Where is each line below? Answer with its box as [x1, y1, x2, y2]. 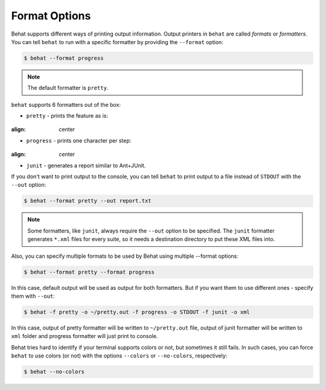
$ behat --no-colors [24, 368, 85, 376]
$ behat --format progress [24, 54, 104, 62]
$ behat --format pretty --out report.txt [24, 197, 152, 205]
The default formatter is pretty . [27, 85, 109, 92]
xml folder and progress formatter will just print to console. [11, 333, 158, 340]
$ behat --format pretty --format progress [24, 269, 155, 275]
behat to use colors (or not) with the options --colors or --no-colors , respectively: [11, 352, 228, 359]
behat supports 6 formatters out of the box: [11, 101, 121, 108]
